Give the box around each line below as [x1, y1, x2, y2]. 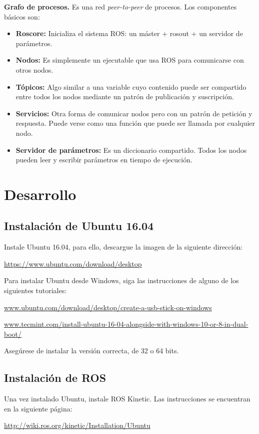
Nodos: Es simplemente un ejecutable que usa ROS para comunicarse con [15, 55, 244, 65]
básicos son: [4, 11, 40, 22]
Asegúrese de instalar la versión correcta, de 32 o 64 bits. [4, 345, 179, 356]
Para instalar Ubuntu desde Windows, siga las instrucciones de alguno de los [4, 275, 239, 286]
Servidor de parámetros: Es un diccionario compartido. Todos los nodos [15, 144, 247, 155]
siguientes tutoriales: [4, 285, 67, 296]
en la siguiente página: [4, 403, 72, 413]
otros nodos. [15, 64, 53, 75]
